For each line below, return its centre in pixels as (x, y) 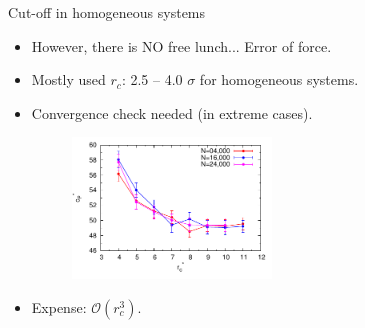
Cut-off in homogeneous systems (107, 12)
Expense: (59, 307)
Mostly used (68, 79)
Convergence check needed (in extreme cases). (172, 112)
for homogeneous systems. (279, 79)
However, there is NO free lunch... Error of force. (181, 45)
